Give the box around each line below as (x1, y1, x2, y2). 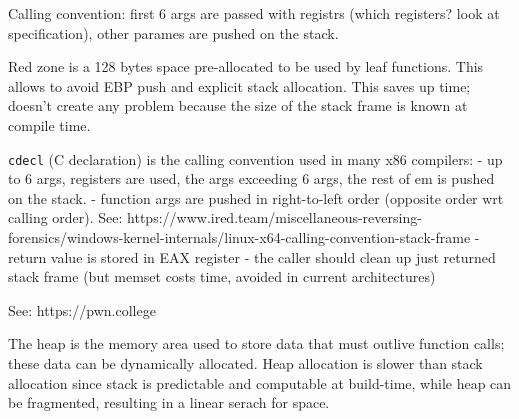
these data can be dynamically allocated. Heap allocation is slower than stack (8, 352, 483, 373)
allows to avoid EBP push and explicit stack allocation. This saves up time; (8, 75, 471, 96)
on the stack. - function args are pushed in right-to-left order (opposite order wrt (8, 187, 504, 208)
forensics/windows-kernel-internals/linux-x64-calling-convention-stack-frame (8, 227, 471, 247)
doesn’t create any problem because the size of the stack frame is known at (8, 95, 468, 116)
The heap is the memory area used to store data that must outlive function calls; (8, 333, 505, 354)
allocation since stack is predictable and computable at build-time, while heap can (8, 372, 512, 393)
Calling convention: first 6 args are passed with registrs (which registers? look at (8, 3, 500, 23)
